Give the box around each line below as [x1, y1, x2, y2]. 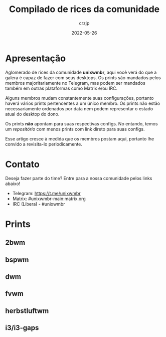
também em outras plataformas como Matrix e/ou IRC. [5, 85, 118, 91]
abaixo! [5, 181, 21, 187]
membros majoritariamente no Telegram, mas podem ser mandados [5, 80, 145, 86]
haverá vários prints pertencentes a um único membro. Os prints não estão [5, 100, 160, 106]
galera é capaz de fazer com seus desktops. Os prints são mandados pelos [5, 74, 161, 81]
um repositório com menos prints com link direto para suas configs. [5, 126, 145, 132]
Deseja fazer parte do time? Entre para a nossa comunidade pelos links [5, 175, 152, 181]
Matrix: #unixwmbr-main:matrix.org [12, 196, 86, 202]
